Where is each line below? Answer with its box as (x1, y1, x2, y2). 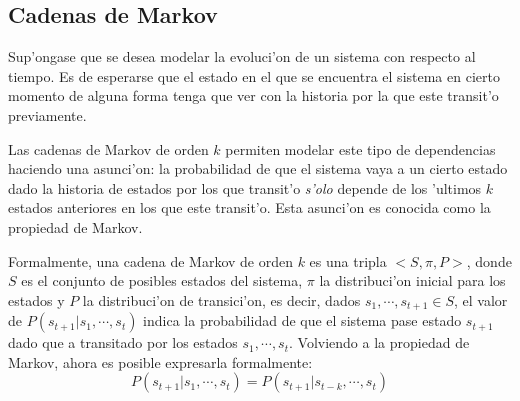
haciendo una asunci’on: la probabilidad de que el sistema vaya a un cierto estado (8, 158, 508, 179)
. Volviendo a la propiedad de (289, 332, 470, 353)
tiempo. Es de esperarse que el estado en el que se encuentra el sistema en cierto (8, 65, 500, 86)
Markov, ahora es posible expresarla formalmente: (8, 351, 313, 372)
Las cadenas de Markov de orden (8, 138, 209, 159)
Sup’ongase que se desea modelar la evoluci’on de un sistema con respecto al (8, 46, 476, 67)
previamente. (8, 104, 87, 125)
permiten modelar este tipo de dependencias (225, 138, 496, 159)
